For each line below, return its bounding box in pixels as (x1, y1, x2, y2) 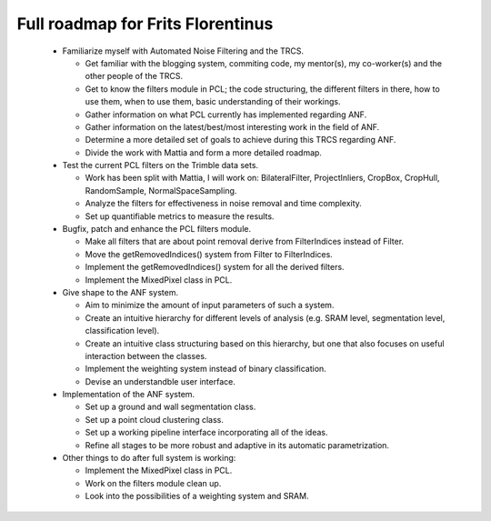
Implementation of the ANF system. (62, 389, 195, 400)
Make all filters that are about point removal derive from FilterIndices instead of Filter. (85, 236, 405, 247)
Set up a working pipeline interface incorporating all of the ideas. (85, 427, 328, 438)
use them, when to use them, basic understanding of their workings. (85, 96, 341, 107)
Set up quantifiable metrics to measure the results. (85, 210, 275, 222)
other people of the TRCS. (85, 71, 184, 82)
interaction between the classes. (85, 350, 207, 361)
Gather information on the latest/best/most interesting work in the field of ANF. (85, 121, 380, 132)
